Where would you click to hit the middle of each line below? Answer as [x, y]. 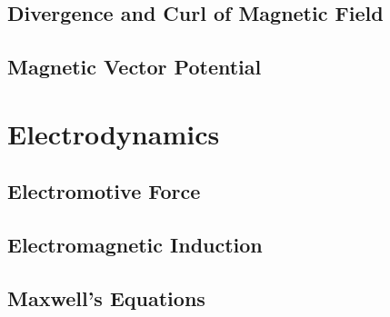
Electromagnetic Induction [135, 245]
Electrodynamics [114, 133]
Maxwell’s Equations [106, 297]
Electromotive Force [104, 191]
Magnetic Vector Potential [135, 67]
